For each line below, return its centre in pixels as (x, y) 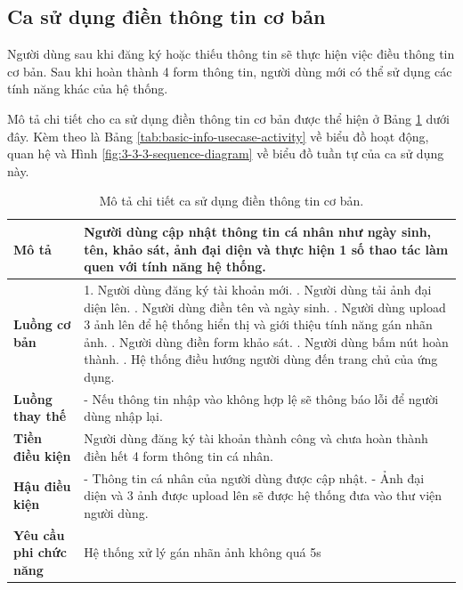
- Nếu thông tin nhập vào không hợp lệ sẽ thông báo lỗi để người (261, 398)
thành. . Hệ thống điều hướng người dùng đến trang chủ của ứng (261, 359)
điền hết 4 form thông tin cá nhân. (179, 455)
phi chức (40, 552)
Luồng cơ (42, 324)
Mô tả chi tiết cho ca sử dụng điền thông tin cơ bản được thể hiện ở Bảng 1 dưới (228, 118)
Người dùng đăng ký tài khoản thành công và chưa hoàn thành (256, 438)
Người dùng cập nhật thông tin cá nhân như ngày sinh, (258, 231)
